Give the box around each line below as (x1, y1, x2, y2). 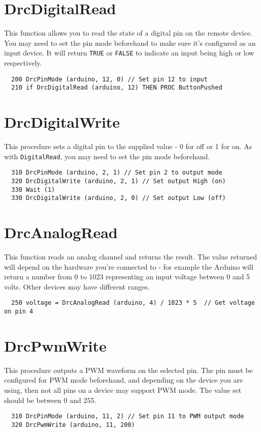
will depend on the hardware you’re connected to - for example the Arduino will (4, 261, 253, 272)
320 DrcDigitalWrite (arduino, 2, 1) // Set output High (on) (11, 177, 226, 185)
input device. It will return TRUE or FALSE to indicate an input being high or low (4, 47, 254, 58)
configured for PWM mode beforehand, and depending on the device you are (4, 375, 243, 385)
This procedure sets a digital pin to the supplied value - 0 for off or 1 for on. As (4, 141, 252, 151)
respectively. (4, 57, 42, 68)
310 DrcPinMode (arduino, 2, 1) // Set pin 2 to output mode (11, 169, 222, 177)
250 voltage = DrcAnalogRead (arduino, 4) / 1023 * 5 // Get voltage (11, 299, 255, 307)
